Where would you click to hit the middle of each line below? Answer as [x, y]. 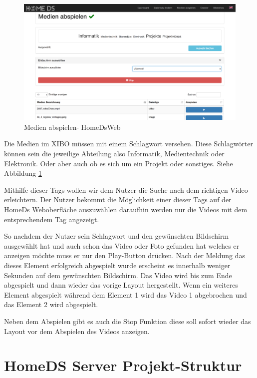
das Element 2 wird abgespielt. [51, 304]
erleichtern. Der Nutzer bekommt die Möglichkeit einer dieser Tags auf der [118, 199]
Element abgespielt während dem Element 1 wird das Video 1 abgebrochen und [126, 294]
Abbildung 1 [23, 173]
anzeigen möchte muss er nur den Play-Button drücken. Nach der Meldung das [125, 255]
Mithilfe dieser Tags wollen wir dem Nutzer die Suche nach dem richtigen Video [126, 189]
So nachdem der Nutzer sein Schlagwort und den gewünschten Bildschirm [117, 236]
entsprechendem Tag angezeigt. [52, 219]
